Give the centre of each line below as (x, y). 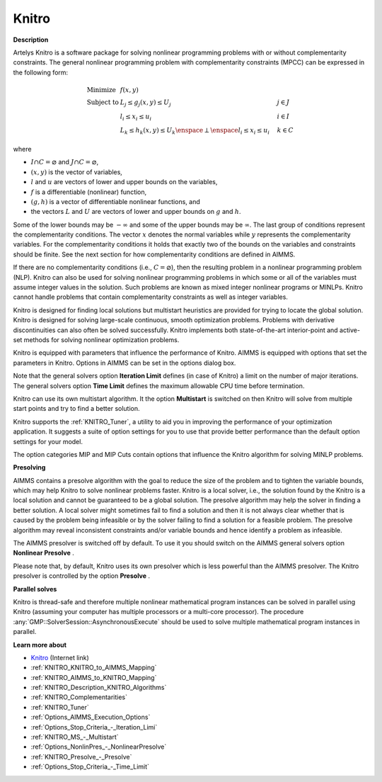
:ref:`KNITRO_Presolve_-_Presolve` (81, 756)
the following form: (41, 72)
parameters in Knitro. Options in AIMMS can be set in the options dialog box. (125, 363)
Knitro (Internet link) (60, 657)
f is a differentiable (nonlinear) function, (89, 192)
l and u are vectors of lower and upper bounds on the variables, (124, 182)
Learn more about (40, 645)
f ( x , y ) (129, 90)
